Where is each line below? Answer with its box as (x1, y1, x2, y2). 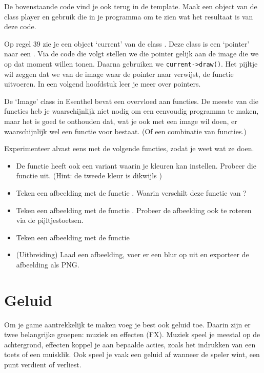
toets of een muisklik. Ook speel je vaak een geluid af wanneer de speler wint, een (4, 349, 260, 360)
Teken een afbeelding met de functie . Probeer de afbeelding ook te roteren (16, 204, 252, 215)
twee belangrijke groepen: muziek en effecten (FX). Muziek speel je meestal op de (4, 329, 260, 340)
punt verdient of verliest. (4, 359, 82, 370)
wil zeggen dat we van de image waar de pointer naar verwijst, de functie (4, 68, 234, 79)
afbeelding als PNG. (16, 259, 79, 270)
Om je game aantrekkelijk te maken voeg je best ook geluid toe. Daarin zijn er (4, 319, 251, 329)
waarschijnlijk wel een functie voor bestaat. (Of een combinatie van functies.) (4, 126, 247, 136)
